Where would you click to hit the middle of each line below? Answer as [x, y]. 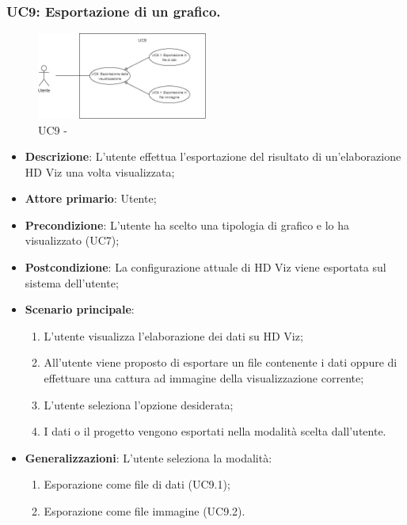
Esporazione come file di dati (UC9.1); [137, 484]
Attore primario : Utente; [91, 198]
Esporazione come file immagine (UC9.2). [145, 511]
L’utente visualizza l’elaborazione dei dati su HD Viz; [173, 335]
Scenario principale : [80, 309]
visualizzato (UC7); [72, 240]
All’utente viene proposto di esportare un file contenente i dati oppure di [221, 362]
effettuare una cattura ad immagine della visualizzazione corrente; [204, 378]
